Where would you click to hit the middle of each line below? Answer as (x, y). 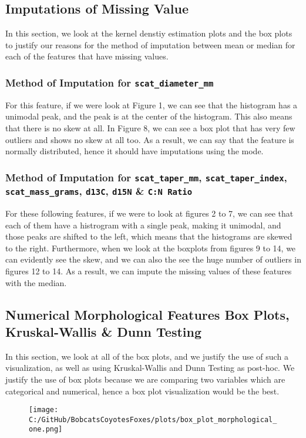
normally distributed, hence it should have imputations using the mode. (134, 151)
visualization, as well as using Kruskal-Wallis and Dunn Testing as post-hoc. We (150, 368)
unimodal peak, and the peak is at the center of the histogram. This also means (149, 116)
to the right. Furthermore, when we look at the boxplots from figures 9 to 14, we (151, 248)
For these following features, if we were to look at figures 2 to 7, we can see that (149, 213)
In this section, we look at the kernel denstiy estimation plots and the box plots (149, 33)
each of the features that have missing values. (87, 56)
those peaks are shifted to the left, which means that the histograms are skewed (149, 236)
